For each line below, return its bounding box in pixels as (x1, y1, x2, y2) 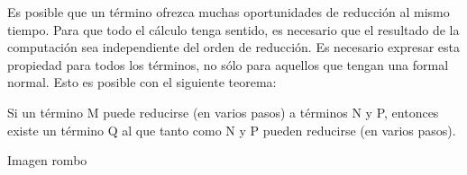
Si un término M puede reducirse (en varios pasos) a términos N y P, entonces (7, 102, 439, 121)
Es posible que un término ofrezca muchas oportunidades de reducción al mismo (7, 3, 450, 21)
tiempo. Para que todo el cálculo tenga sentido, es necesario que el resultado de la (7, 20, 460, 39)
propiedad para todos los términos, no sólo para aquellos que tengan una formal (7, 55, 449, 74)
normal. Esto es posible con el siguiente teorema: (7, 73, 277, 92)
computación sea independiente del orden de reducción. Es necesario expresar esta (7, 38, 461, 57)
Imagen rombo (7, 151, 87, 170)
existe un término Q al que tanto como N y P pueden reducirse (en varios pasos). (7, 120, 456, 139)
